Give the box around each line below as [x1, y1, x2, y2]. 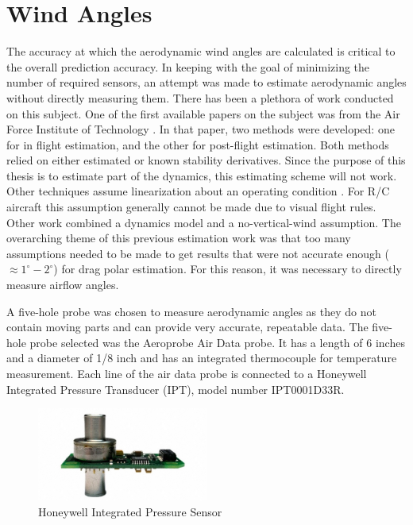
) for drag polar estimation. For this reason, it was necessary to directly [53, 261, 402, 277]
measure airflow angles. [6, 276, 119, 293]
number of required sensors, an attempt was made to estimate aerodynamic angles [6, 74, 407, 91]
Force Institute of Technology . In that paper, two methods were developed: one [6, 121, 395, 137]
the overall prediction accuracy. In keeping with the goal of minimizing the [6, 58, 370, 75]
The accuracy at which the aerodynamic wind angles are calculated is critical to [6, 43, 396, 60]
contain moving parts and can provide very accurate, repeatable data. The [6, 318, 369, 335]
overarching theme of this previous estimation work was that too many [6, 230, 351, 246]
